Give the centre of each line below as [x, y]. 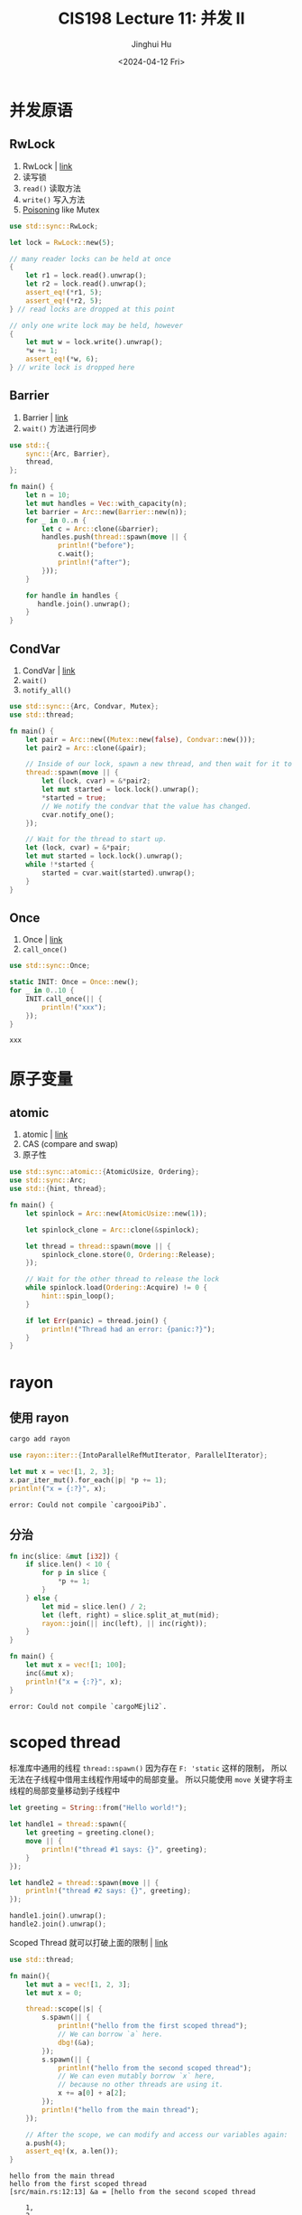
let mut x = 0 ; [54, 1993]
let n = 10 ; [48, 495]
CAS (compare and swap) [70, 1144]
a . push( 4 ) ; [46, 2143]
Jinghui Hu [151, 44]
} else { [42, 1598]
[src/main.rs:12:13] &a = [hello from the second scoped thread [133, 2192]
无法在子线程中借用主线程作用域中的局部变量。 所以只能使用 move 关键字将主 [151, 1779]
